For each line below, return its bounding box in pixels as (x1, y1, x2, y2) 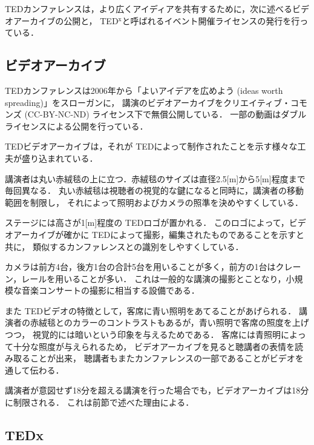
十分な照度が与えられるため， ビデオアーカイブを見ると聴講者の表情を (13, 340, 295, 352)
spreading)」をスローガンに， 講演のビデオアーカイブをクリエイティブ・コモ (5, 96, 307, 108)
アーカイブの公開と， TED (13, 14, 119, 27)
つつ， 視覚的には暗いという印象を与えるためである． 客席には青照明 (5, 328, 281, 341)
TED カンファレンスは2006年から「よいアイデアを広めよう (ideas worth (5, 84, 283, 96)
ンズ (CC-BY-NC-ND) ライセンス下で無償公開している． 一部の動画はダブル (5, 108, 307, 120)
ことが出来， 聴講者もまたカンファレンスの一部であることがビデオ (30, 352, 295, 364)
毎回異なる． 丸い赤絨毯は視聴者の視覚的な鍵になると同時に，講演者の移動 (5, 184, 304, 197)
